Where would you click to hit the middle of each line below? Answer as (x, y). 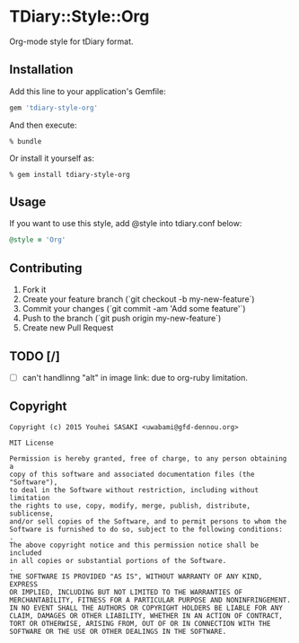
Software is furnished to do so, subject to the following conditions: (146, 529)
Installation (41, 70)
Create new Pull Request (68, 328)
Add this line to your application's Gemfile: (88, 91)
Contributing (46, 268)
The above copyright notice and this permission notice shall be (134, 545)
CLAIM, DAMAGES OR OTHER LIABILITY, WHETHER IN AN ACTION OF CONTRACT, (146, 616)
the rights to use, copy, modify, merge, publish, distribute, (130, 506)
